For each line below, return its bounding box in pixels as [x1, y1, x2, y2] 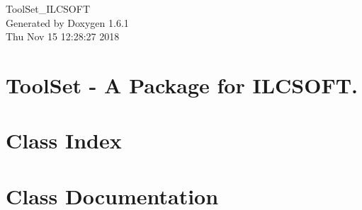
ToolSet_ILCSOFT [6, 1, 91, 16]
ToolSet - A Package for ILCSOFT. [6, 70, 358, 99]
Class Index [6, 126, 122, 155]
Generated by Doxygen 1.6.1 [6, 15, 129, 30]
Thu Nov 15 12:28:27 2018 [6, 29, 120, 44]
